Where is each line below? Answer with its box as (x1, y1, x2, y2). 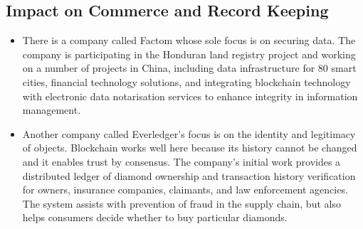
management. (22, 102, 81, 117)
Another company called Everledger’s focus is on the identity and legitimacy (22, 126, 356, 141)
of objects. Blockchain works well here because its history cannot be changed (22, 140, 357, 155)
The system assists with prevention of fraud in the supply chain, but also (22, 196, 341, 211)
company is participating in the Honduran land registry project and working (22, 46, 356, 61)
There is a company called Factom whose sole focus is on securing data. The (22, 33, 356, 48)
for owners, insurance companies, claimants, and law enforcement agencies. (22, 182, 348, 197)
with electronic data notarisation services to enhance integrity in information (22, 88, 358, 103)
